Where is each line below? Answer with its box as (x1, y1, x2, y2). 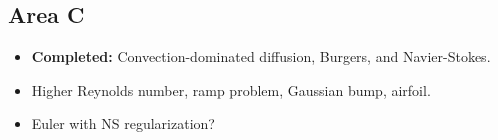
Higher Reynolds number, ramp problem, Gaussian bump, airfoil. (31, 79, 431, 100)
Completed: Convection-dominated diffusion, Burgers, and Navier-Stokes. (31, 46, 491, 67)
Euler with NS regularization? (31, 113, 215, 134)
